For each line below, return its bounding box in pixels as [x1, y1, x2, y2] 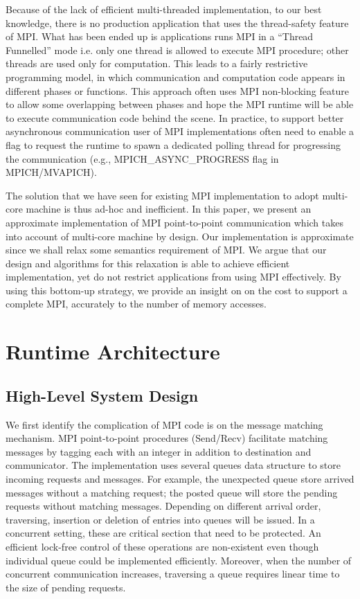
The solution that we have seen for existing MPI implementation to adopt [6, 188, 319, 202]
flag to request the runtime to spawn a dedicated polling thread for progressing [6, 137, 341, 152]
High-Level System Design [6, 384, 199, 406]
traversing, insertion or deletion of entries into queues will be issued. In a [6, 512, 315, 526]
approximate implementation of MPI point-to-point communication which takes [6, 215, 343, 229]
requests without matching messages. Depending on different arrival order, [6, 499, 321, 513]
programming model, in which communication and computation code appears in [6, 69, 345, 84]
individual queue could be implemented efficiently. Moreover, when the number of [6, 553, 352, 567]
